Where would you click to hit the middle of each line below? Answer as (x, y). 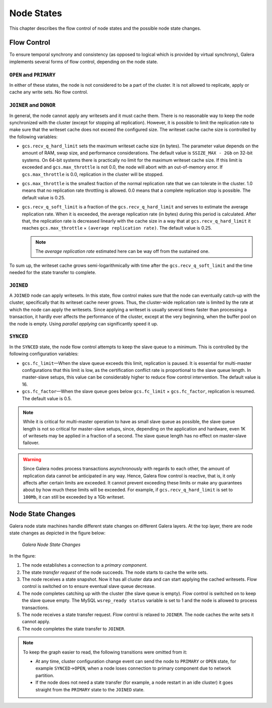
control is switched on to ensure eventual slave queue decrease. (89, 586)
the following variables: (33, 137)
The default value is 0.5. (47, 398)
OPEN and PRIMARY (32, 75)
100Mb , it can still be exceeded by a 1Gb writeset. (74, 497)
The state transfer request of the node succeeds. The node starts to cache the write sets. (115, 572)
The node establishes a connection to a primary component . (85, 565)
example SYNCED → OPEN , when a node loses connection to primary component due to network (133, 668)
